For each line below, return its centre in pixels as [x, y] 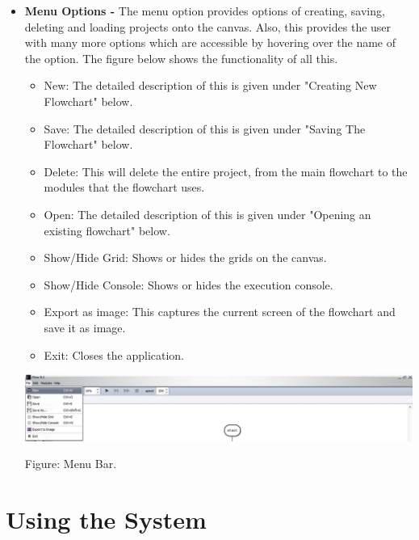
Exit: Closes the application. [114, 354]
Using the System [106, 519]
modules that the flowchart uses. [124, 187]
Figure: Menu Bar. [71, 464]
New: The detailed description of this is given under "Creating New [210, 85]
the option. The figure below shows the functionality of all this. [181, 58]
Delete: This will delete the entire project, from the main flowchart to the [226, 171]
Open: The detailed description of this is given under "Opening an [207, 214]
